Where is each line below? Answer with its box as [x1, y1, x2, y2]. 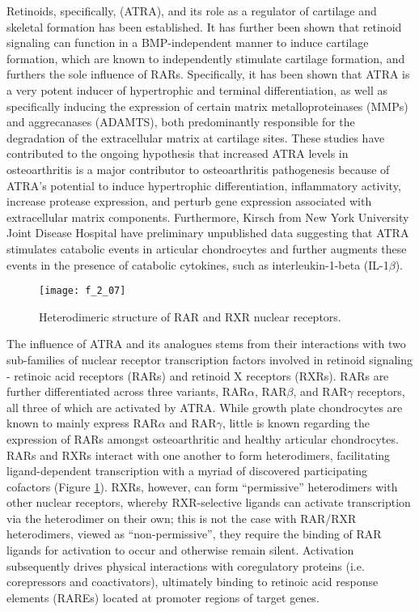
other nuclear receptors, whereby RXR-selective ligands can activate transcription [6, 494, 411, 511]
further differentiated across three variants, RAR [6, 383, 248, 400]
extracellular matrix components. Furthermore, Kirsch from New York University [6, 208, 409, 225]
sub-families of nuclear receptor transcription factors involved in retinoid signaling [6, 351, 413, 368]
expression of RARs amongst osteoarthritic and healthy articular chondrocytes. [6, 430, 399, 447]
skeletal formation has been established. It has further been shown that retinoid [6, 18, 402, 35]
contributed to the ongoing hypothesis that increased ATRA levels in [6, 145, 349, 162]
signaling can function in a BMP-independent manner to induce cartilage [6, 34, 369, 51]
